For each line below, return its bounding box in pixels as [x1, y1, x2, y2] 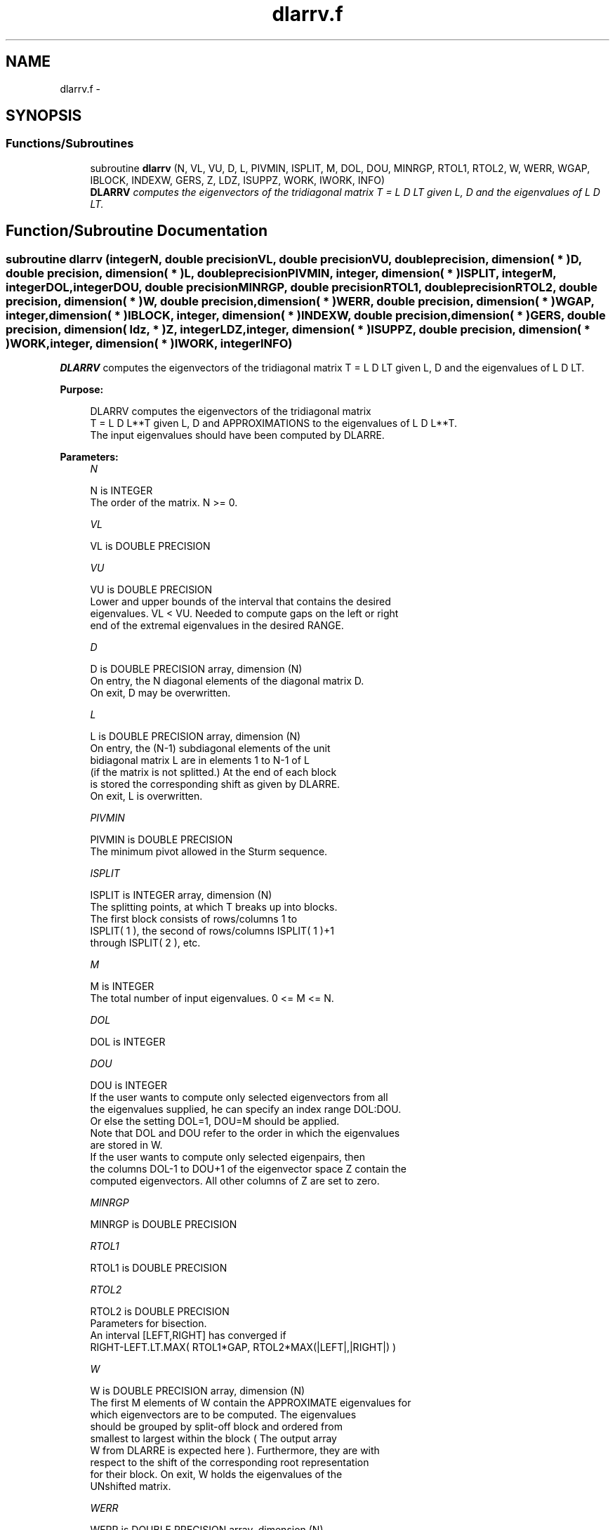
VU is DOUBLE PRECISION [90, 583, 213, 596]
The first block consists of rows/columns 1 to [90, 913, 298, 925]
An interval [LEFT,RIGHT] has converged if [90, 1329, 286, 1342]
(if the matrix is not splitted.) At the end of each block [90, 766, 337, 779]
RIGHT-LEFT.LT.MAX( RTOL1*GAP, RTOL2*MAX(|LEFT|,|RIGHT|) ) [90, 1341, 397, 1354]
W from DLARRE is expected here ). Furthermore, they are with [90, 1444, 380, 1457]
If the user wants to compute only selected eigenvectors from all [90, 1091, 388, 1104]
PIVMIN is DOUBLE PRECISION [90, 833, 233, 846]
